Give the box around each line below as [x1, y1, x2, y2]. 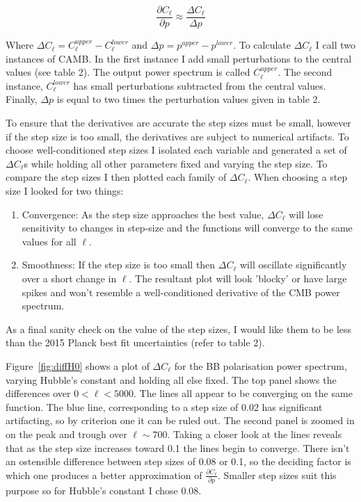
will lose [289, 207, 323, 221]
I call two [315, 38, 356, 52]
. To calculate [233, 38, 291, 52]
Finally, [6, 92, 38, 106]
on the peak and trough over [6, 426, 127, 441]
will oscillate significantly [240, 257, 347, 272]
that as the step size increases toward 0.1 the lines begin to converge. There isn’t [6, 440, 350, 455]
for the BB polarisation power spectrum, [174, 358, 347, 373]
